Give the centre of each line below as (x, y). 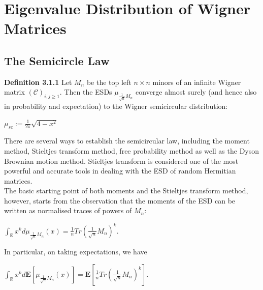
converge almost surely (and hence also (196, 92)
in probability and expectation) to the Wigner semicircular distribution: (116, 106)
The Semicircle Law (57, 60)
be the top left (109, 82)
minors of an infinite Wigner (197, 82)
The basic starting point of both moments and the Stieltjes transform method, (126, 191)
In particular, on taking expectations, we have (76, 252)
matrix (14, 92)
